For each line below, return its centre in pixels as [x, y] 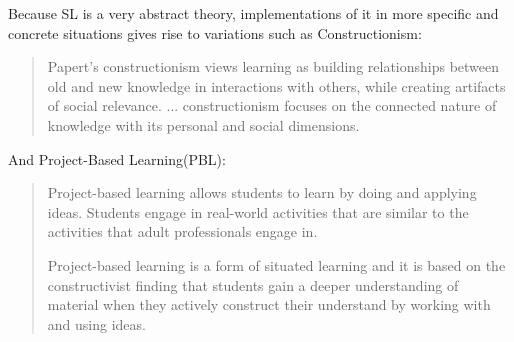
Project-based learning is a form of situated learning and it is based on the [276, 264]
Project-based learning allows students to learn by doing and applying [262, 192]
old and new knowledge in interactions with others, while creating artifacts [276, 85]
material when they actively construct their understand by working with [269, 304]
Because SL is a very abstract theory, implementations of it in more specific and [253, 13]
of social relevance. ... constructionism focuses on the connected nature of [272, 105]
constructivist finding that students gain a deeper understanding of [253, 284]
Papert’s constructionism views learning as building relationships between [273, 66]
